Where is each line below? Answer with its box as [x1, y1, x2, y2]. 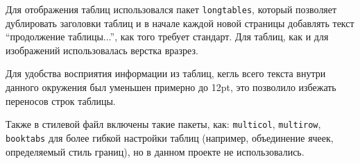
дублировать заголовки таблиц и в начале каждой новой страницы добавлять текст [6, 15, 354, 30]
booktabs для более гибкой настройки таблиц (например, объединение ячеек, [6, 130, 334, 145]
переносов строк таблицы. [6, 93, 116, 108]
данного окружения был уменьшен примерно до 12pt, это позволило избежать [6, 80, 336, 95]
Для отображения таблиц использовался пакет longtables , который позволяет [6, 2, 337, 16]
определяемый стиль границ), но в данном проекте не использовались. [6, 144, 305, 158]
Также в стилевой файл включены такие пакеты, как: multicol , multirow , [6, 117, 321, 131]
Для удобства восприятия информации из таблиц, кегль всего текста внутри [6, 66, 326, 81]
